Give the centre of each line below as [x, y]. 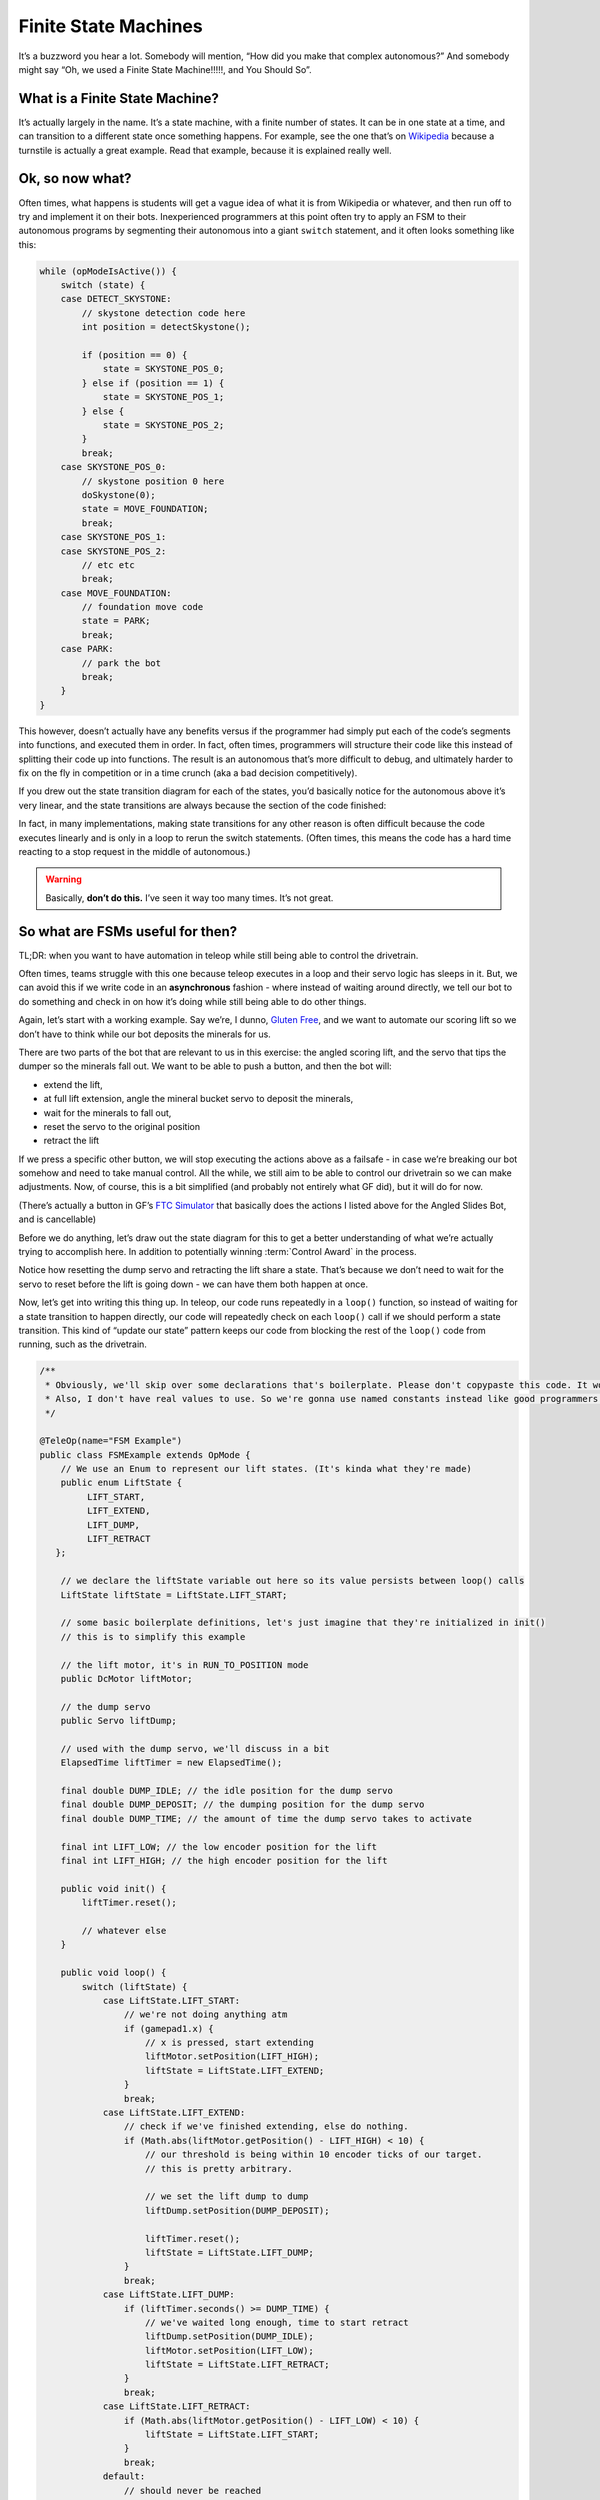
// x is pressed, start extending [229, 2043]
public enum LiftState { [121, 1483]
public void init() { [113, 1888]
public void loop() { [113, 1973]
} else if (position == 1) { [153, 383]
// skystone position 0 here [153, 481]
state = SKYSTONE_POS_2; [163, 424]
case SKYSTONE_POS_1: [113, 537]
